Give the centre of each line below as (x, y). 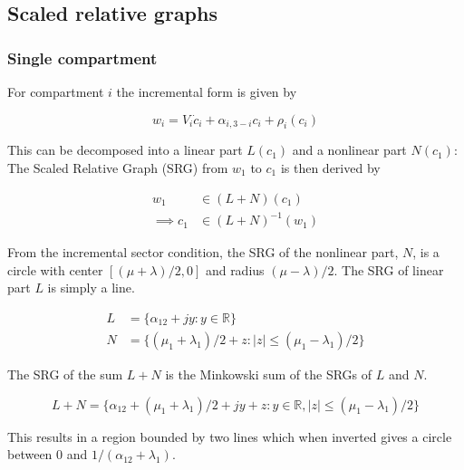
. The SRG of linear (389, 269)
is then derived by (330, 167)
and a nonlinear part (349, 150)
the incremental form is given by (207, 91)
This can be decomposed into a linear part (125, 150)
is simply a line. (91, 288)
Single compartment (82, 58)
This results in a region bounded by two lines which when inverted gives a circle (230, 436)
